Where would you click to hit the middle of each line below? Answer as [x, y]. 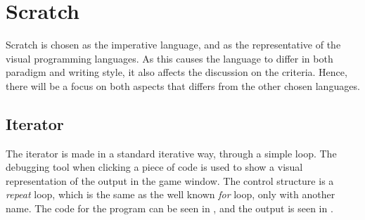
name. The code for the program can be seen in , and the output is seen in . [169, 208]
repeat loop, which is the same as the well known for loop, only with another [171, 194]
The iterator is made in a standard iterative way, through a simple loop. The [171, 153]
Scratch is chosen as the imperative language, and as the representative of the [173, 45]
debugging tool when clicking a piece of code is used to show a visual [154, 167]
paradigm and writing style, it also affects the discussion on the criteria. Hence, [177, 72]
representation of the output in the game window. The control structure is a [170, 180]
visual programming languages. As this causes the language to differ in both [169, 58]
